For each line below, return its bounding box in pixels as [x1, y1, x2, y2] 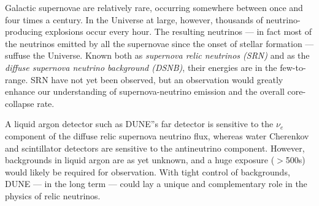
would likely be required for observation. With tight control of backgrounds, [5, 165, 290, 178]
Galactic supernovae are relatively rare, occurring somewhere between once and [5, 1, 303, 13]
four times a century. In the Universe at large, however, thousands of [5, 13, 263, 26]
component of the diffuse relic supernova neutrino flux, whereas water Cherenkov [5, 129, 309, 142]
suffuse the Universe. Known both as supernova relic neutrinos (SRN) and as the [5, 49, 310, 62]
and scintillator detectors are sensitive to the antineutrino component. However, [5, 141, 305, 154]
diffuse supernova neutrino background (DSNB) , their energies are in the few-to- [5, 61, 306, 73]
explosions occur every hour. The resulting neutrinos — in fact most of [45, 25, 312, 38]
